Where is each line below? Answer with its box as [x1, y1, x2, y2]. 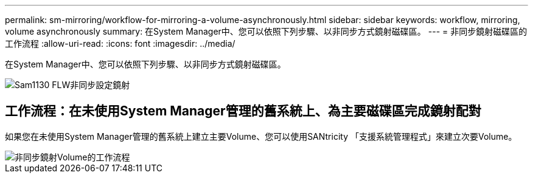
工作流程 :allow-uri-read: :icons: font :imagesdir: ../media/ [5, 38, 235, 49]
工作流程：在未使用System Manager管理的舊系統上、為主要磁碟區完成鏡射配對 [5, 103, 481, 119]
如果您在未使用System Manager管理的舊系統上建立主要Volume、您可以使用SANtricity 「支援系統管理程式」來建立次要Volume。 [5, 131, 517, 142]
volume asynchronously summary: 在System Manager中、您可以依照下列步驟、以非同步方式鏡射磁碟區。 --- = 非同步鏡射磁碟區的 [5, 26, 528, 36]
